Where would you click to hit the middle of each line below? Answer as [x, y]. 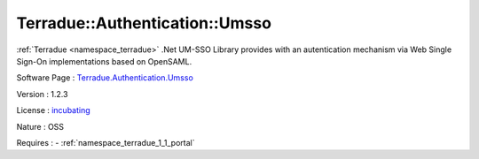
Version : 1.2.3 [42, 94]
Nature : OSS [40, 126]
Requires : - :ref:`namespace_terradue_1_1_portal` [106, 142]
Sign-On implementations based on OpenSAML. [104, 61]
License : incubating [53, 110]
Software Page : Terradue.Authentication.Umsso [105, 78]
